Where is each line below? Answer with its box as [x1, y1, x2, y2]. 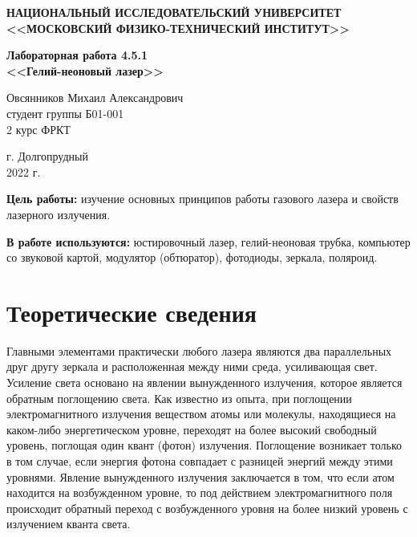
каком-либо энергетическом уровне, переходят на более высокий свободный [6, 421, 377, 437]
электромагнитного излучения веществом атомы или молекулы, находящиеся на [6, 405, 396, 422]
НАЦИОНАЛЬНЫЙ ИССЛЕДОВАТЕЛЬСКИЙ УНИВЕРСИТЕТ [6, 4, 342, 20]
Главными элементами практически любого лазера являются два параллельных [6, 342, 392, 359]
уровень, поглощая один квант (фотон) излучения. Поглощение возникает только [6, 437, 402, 454]
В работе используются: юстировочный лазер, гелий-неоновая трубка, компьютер [6, 233, 411, 250]
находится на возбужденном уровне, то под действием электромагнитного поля [6, 484, 393, 501]
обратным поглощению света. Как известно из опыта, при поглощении [6, 389, 352, 406]
